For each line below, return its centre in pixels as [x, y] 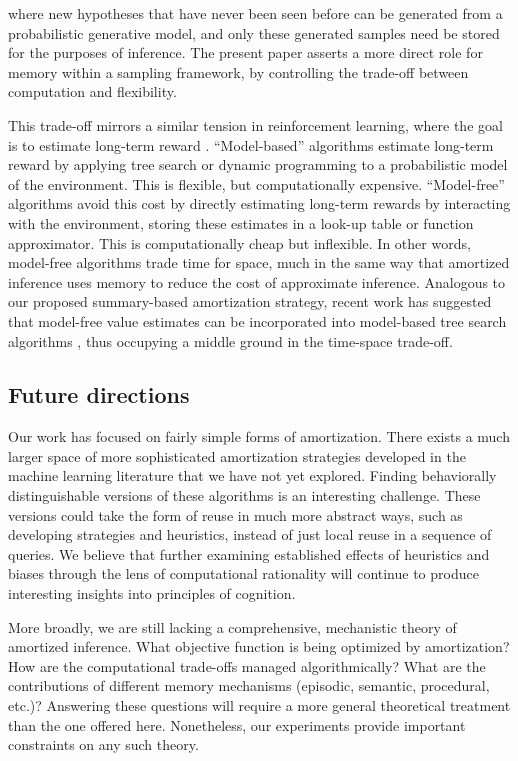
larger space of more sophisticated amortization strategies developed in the [237, 455]
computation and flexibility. [92, 91]
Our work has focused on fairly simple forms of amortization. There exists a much [259, 436]
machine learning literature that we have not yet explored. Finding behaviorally [252, 475]
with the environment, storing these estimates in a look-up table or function [241, 222]
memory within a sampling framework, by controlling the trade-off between [238, 71]
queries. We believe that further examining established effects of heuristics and [249, 553]
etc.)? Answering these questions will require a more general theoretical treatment [259, 705]
